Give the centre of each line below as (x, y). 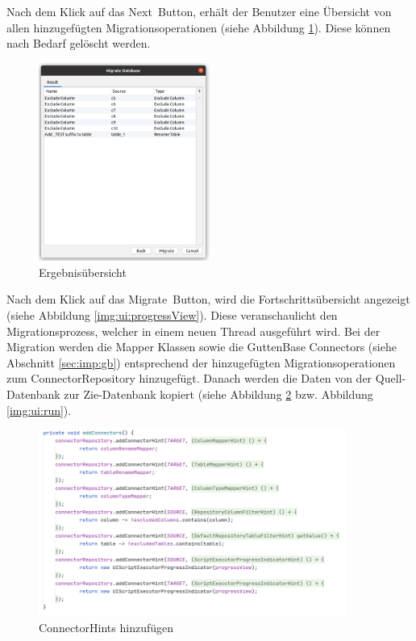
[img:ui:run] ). (39, 410)
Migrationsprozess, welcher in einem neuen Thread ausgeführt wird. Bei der (193, 331)
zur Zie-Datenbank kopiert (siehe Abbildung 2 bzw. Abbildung (218, 394)
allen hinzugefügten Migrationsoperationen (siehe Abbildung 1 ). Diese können (199, 27)
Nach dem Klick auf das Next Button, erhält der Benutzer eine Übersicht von (199, 11)
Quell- (391, 378)
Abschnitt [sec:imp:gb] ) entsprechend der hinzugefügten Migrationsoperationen (201, 362)
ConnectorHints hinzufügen (106, 627)
